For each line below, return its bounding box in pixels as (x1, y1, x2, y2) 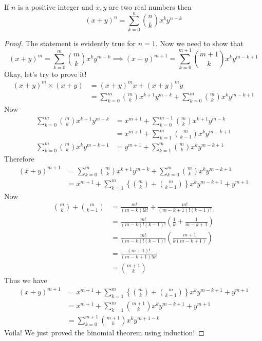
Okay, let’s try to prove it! (4, 69, 87, 79)
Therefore (4, 153, 34, 164)
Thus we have (4, 275, 47, 286)
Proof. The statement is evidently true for (4, 37, 136, 48)
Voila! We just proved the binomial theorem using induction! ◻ (4, 327, 204, 337)
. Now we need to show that (155, 37, 244, 48)
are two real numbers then (108, 2, 192, 12)
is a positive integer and (18, 2, 93, 12)
